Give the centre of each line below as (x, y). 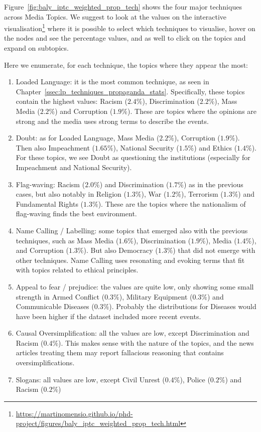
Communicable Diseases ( (55, 306)
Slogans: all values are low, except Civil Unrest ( (90, 379)
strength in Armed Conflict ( (60, 296)
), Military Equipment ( (156, 296)
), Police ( (195, 379)
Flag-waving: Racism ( (50, 184)
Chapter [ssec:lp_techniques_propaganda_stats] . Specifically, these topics (130, 91)
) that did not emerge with (214, 250)
